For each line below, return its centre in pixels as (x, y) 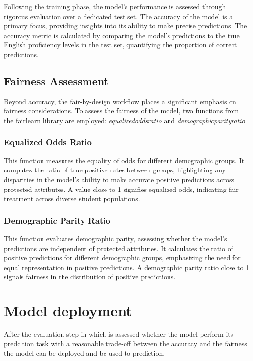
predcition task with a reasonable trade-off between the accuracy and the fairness (126, 343)
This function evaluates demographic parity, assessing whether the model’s (116, 238)
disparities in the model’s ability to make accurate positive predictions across (119, 179)
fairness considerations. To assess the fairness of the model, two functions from (122, 111)
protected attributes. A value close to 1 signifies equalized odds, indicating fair (121, 189)
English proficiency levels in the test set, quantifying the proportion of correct (121, 45)
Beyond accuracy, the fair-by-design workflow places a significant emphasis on (120, 101)
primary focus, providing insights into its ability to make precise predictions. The (126, 26)
